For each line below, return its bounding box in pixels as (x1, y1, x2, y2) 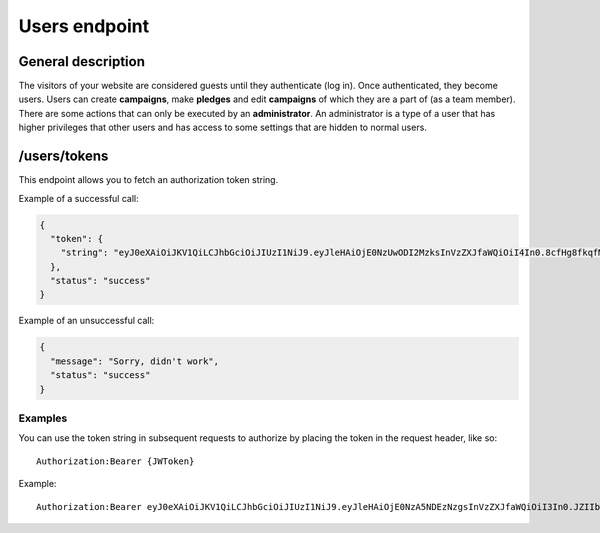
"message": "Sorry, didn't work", (50, 355, 220, 367)
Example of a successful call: (18, 192, 139, 204)
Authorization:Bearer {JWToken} (36, 455, 195, 467)
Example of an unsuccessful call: (18, 315, 155, 327)
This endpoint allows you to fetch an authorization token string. (18, 174, 279, 186)
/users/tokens (18, 148, 109, 165)
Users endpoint (18, 15, 150, 37)
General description (18, 53, 145, 70)
